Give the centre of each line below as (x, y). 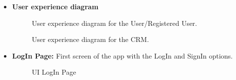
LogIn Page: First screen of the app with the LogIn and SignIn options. (122, 55)
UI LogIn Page (54, 72)
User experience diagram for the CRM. (90, 39)
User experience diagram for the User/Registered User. (114, 23)
